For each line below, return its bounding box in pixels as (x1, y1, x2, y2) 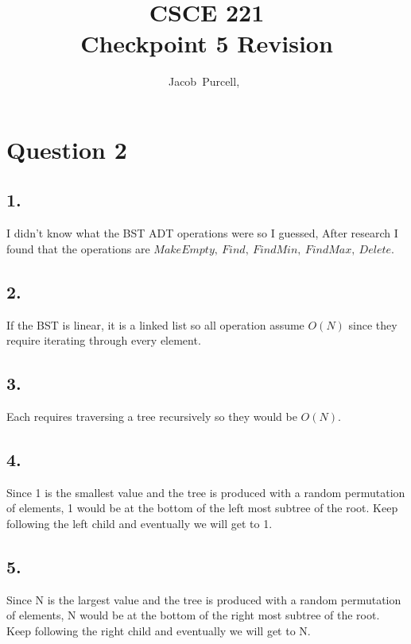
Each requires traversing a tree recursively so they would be (6, 408, 297, 425)
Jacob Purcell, (168, 73, 240, 90)
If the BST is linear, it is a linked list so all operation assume (6, 316, 304, 333)
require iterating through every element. (6, 332, 201, 349)
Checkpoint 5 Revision (80, 27, 333, 60)
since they (348, 316, 397, 333)
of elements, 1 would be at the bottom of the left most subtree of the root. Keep (6, 499, 398, 516)
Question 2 (6, 133, 127, 165)
